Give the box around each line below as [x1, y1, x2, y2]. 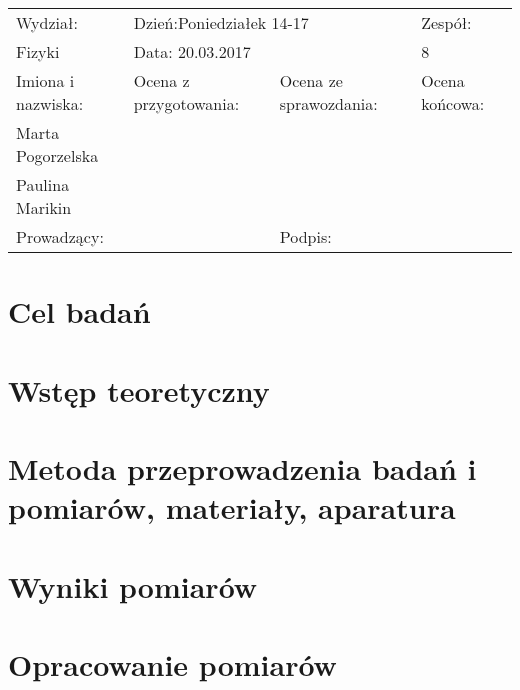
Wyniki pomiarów [8, 565, 258, 606]
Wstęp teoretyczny [8, 369, 270, 410]
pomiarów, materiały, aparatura [8, 487, 456, 528]
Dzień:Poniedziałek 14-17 [133, 11, 309, 34]
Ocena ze [279, 69, 343, 92]
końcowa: [421, 92, 485, 115]
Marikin [16, 196, 72, 219]
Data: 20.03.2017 [133, 40, 251, 63]
